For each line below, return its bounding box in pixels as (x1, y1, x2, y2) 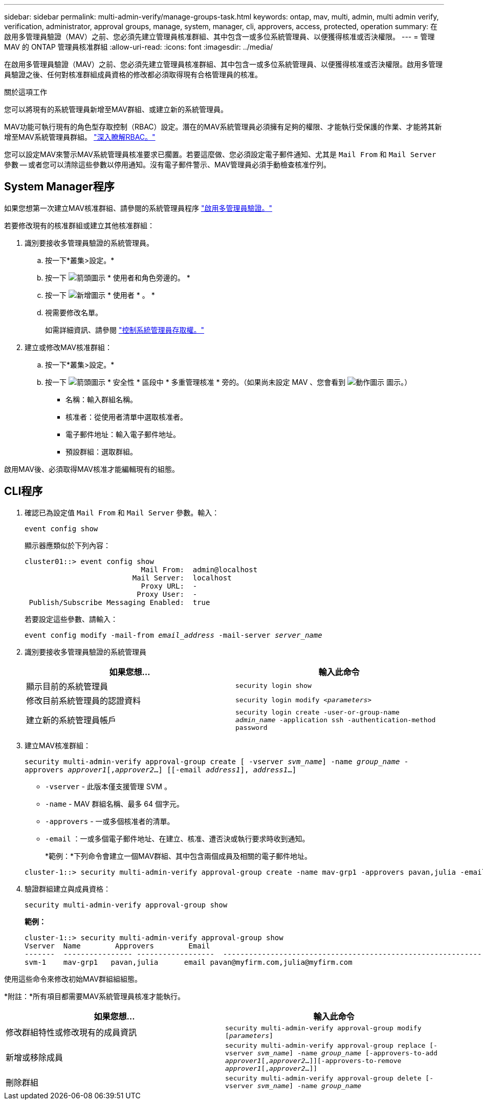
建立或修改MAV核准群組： (25, 342, 113, 352)
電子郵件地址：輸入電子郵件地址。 (65, 429, 180, 439)
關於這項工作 (4, 88, 47, 96)
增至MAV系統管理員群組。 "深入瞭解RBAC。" (4, 133, 156, 141)
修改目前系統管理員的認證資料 (26, 695, 141, 706)
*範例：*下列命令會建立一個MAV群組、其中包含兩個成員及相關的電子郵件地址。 (45, 851, 312, 860)
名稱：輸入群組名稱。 (65, 395, 137, 404)
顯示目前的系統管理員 (26, 681, 108, 691)
